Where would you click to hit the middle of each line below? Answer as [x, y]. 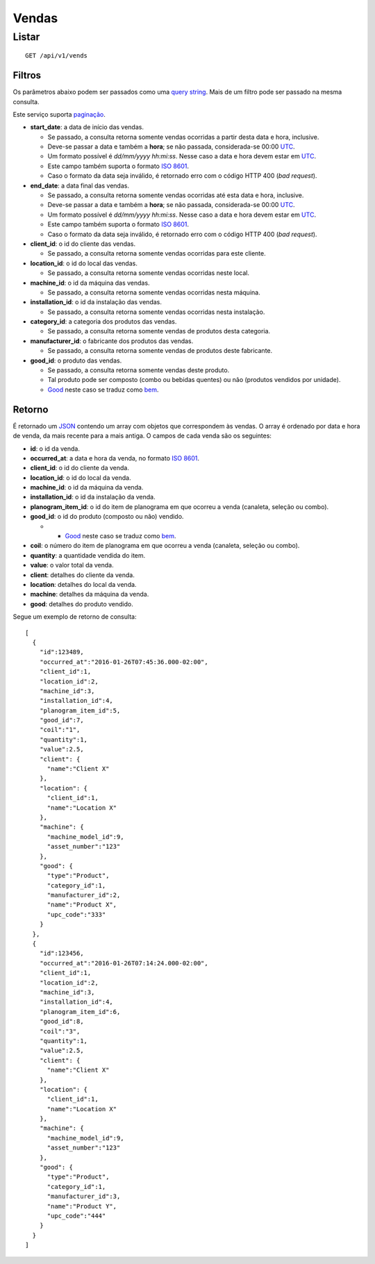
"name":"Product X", [82, 905]
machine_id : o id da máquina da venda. [87, 488]
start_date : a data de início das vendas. [87, 127]
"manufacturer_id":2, [84, 895]
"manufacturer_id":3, [84, 1197]
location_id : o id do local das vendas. [84, 263]
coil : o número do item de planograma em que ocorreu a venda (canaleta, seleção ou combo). [165, 546]
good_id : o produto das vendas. [76, 360]
